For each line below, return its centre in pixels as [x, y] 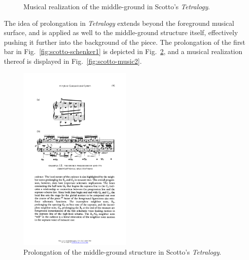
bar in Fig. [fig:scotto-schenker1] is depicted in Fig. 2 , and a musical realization [123, 51]
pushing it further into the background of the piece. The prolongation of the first [125, 42]
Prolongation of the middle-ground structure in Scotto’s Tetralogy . [122, 251]
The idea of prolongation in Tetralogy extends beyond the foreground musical [119, 23]
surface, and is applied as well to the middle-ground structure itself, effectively [121, 32]
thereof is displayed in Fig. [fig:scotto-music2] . [73, 61]
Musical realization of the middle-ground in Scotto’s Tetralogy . [117, 6]
